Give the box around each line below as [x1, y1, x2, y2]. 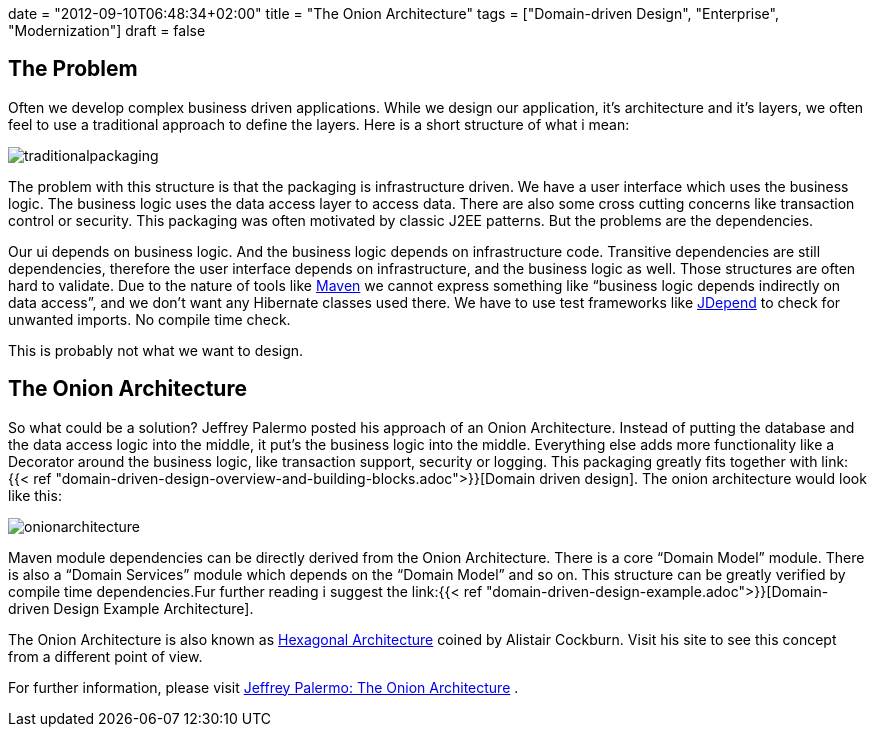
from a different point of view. [8, 647, 203, 665]
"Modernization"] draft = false [8, 22, 206, 39]
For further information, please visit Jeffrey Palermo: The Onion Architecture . [8, 678, 519, 696]
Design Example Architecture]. [53, 599, 254, 617]
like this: [8, 486, 62, 504]
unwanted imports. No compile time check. [8, 310, 291, 328]
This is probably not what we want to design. [8, 341, 304, 359]
